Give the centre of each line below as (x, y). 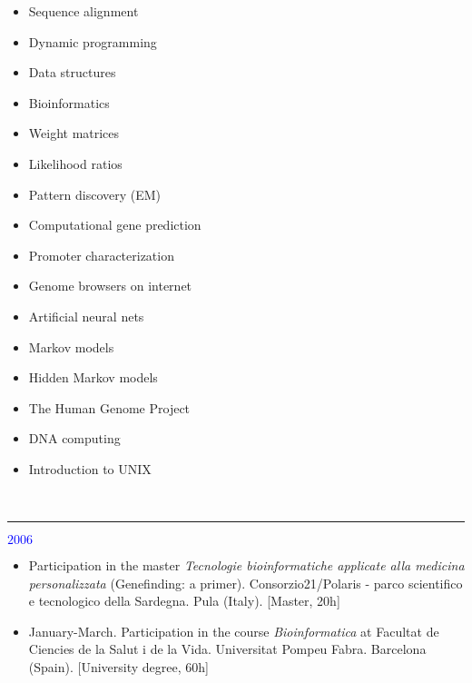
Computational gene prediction (115, 225)
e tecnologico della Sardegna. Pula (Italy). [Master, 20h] (184, 601)
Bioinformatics (69, 102)
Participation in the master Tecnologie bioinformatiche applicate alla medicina (246, 565)
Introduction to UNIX (90, 468)
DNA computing (74, 438)
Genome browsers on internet (110, 286)
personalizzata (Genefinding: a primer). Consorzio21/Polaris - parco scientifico (246, 583)
